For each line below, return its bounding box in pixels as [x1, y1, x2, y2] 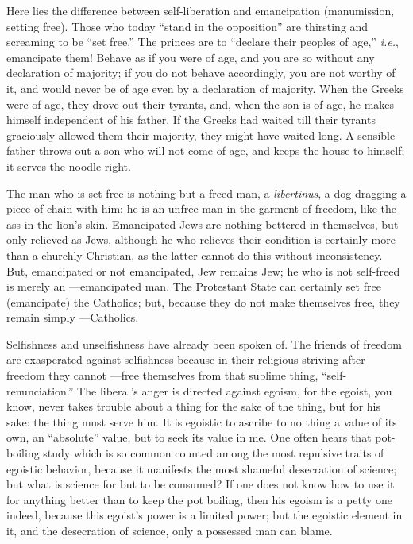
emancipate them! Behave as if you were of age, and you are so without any [6, 48, 375, 65]
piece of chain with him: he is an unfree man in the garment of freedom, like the [6, 200, 396, 217]
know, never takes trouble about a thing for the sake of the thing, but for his [6, 398, 380, 415]
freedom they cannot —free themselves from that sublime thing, [6, 367, 318, 384]
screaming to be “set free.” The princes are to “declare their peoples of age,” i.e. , [6, 33, 399, 50]
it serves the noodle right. [6, 157, 131, 174]
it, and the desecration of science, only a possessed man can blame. [6, 523, 333, 538]
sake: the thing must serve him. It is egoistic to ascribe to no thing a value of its [6, 413, 397, 430]
